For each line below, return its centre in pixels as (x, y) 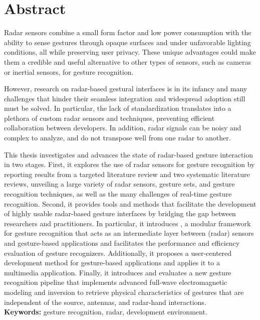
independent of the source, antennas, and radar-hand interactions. (105, 302)
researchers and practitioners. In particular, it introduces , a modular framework (127, 223)
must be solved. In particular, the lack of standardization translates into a (118, 108)
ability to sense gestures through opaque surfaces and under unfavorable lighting (127, 42)
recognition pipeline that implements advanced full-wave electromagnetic (116, 282)
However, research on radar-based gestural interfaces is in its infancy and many (126, 89)
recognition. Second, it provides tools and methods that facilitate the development (130, 203)
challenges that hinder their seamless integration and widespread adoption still (125, 98)
